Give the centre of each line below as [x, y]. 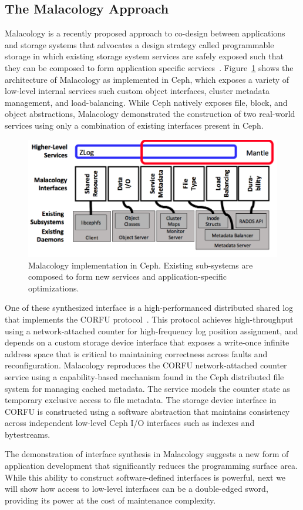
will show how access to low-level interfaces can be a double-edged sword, [137, 489]
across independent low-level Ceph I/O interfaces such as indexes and [130, 423]
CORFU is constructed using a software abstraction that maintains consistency [147, 411]
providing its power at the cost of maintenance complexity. [110, 500]
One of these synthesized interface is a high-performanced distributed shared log [149, 308]
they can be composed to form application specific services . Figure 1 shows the [149, 67]
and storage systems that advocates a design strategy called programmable [139, 44]
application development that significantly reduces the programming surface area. [151, 466]
